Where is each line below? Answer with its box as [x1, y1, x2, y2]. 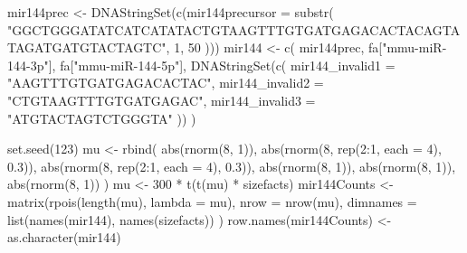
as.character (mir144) [7, 228, 121, 247]
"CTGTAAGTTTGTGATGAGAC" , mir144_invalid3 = [7, 90, 316, 109]
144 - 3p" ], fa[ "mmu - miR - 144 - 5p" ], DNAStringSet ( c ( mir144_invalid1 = [7, 55, 396, 74]
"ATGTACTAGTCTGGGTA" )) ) [7, 108, 196, 127]
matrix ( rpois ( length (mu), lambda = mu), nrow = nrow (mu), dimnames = [7, 192, 417, 211]
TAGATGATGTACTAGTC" [7, 38, 167, 57]
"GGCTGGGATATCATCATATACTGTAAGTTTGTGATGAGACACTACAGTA [7, 20, 461, 39]
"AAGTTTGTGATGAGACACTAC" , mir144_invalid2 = [7, 73, 324, 92]
